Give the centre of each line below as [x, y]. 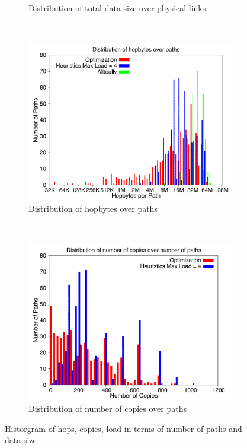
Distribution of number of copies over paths [108, 408]
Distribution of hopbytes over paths [93, 208]
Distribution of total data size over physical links [117, 8]
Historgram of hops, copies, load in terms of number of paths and [123, 428]
